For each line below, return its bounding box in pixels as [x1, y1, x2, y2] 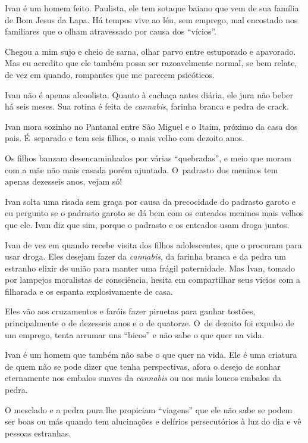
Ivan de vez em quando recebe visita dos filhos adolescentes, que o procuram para [5, 238, 302, 251]
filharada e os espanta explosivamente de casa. [5, 285, 173, 297]
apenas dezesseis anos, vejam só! [5, 175, 122, 188]
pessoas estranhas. [5, 426, 71, 439]
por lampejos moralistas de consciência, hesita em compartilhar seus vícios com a [5, 273, 300, 286]
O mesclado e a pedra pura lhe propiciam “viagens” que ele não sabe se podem [5, 403, 293, 416]
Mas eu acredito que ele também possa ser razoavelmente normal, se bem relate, [5, 57, 297, 69]
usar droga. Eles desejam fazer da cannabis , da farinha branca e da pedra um [5, 250, 286, 263]
